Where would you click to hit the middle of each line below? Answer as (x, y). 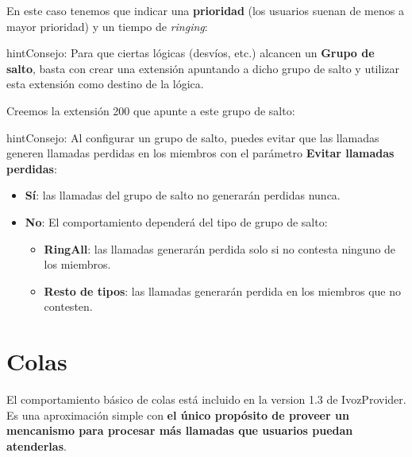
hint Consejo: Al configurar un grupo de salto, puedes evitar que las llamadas (193, 137)
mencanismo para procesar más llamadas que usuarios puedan (180, 430)
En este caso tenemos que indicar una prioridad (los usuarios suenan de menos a (205, 10)
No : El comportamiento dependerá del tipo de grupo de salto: (176, 221)
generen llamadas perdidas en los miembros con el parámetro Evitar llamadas (200, 153)
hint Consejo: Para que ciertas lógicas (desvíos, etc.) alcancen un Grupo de (191, 53)
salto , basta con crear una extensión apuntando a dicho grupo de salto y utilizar (203, 68)
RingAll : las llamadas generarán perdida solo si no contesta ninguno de (220, 248)
